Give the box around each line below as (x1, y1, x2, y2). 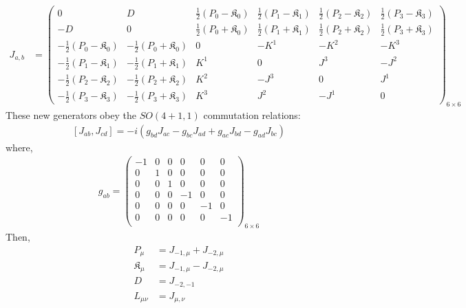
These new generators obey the (6, 108, 136, 122)
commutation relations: (203, 108, 301, 122)
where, (6, 140, 33, 154)
